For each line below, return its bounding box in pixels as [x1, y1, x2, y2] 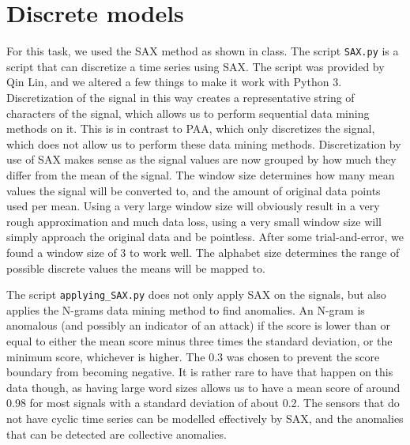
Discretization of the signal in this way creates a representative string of [6, 89, 355, 105]
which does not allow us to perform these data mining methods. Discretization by [6, 135, 401, 152]
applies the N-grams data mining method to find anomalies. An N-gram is [6, 301, 365, 318]
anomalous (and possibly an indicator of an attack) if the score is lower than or [6, 317, 390, 334]
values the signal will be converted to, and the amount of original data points [6, 182, 381, 198]
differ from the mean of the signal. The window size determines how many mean [6, 166, 395, 183]
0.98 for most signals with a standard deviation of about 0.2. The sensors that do [6, 394, 400, 411]
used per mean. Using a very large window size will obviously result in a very [6, 198, 380, 214]
